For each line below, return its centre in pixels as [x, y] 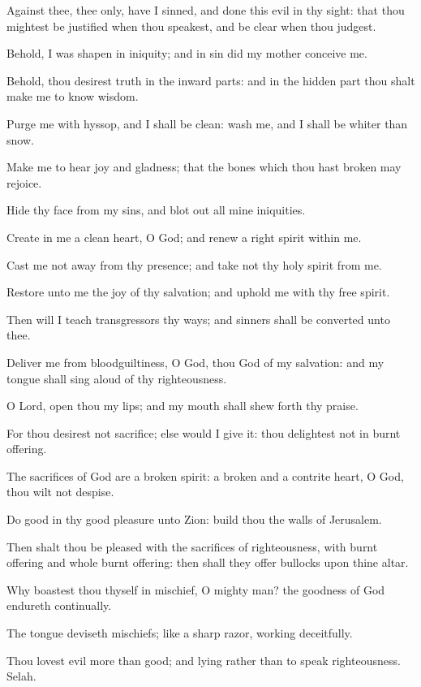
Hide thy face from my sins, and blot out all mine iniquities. [156, 210]
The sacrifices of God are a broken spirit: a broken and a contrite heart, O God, [205, 475]
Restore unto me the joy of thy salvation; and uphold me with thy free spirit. [198, 292]
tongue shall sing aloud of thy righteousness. [117, 378]
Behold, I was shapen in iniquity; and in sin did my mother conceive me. [187, 53]
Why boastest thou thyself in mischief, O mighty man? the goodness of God [196, 589]
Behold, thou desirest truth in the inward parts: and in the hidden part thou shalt [211, 80]
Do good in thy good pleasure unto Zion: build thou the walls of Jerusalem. [194, 519]
